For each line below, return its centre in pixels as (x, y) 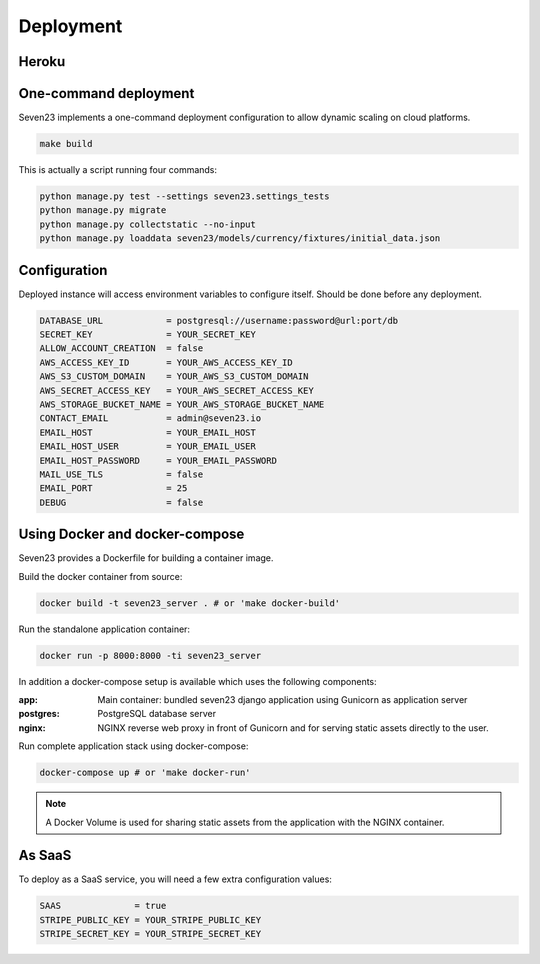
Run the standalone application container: (104, 629)
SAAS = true (103, 906)
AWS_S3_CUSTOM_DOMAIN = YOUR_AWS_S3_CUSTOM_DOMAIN (174, 376)
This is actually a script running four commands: (118, 170)
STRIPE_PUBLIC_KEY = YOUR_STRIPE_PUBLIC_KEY (150, 919)
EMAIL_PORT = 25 (113, 488)
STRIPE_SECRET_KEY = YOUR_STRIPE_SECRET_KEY (150, 934)
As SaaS (45, 855)
